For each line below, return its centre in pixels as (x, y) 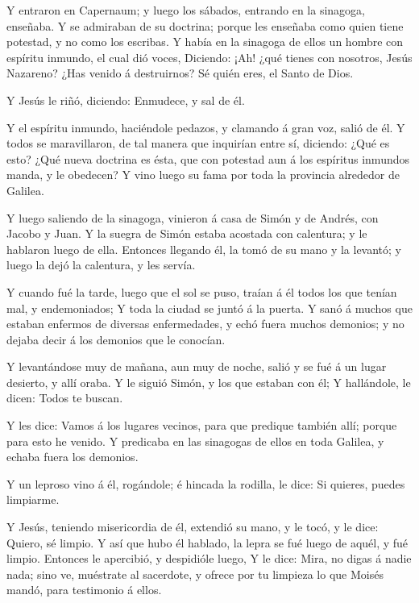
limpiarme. (33, 499)
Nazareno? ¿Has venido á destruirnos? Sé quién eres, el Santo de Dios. (180, 73)
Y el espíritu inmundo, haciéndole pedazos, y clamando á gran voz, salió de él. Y (206, 127)
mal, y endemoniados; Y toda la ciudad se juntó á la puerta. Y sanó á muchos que (209, 308)
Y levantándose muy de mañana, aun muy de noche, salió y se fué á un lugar (197, 366)
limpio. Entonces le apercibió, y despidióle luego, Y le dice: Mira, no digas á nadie (209, 558)
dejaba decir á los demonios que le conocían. (116, 339)
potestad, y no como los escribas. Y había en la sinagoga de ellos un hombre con (205, 42)
